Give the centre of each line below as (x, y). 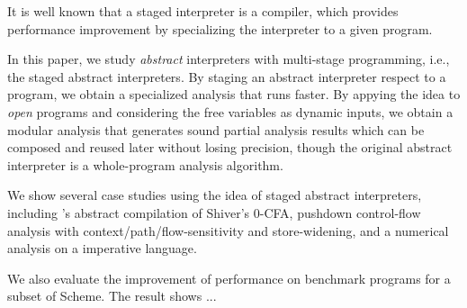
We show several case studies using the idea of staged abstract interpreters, (215, 195)
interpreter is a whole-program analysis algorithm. (145, 164)
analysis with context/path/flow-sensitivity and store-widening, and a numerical (228, 230)
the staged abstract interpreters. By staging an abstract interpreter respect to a (227, 76)
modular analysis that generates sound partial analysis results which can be (216, 129)
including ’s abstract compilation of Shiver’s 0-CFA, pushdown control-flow (214, 212)
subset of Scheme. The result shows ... (112, 296)
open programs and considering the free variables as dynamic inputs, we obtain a (230, 111)
